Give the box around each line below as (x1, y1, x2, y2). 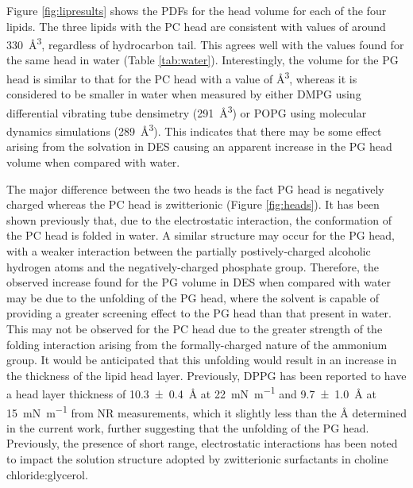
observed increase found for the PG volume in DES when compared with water (6, 274, 392, 290)
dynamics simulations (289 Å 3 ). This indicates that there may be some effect (6, 121, 382, 139)
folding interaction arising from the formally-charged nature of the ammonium (6, 336, 388, 352)
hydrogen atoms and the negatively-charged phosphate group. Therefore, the (6, 258, 379, 275)
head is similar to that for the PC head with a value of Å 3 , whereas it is (6, 68, 357, 86)
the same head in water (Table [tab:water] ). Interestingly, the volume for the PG (6, 52, 399, 68)
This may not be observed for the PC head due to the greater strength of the (6, 320, 383, 336)
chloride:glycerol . (6, 466, 88, 482)
